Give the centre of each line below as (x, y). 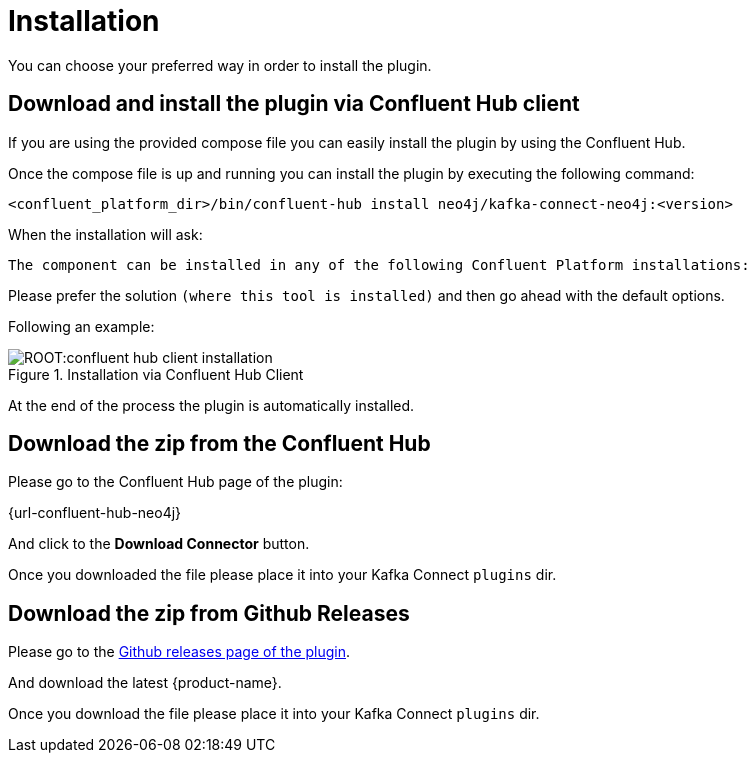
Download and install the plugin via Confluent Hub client (294, 104)
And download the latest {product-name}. (145, 683)
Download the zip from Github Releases (209, 613)
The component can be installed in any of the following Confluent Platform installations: (379, 264)
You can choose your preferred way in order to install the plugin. (220, 65)
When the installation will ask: (105, 234)
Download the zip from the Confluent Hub (219, 444)
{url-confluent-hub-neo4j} (95, 513)
